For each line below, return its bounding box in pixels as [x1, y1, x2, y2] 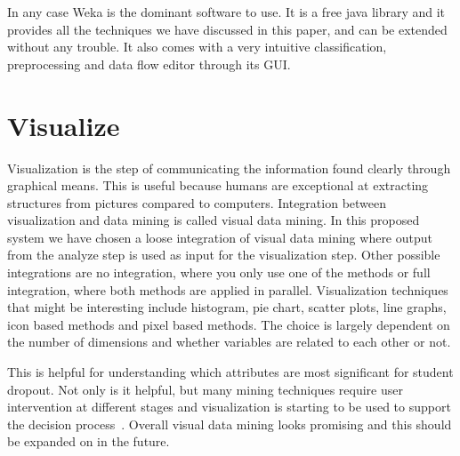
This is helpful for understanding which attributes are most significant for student [7, 363, 454, 381]
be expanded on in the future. [7, 432, 170, 451]
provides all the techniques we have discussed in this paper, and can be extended [7, 20, 448, 38]
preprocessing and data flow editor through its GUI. [7, 54, 291, 73]
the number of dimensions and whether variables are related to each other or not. [7, 332, 451, 351]
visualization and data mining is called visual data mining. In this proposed [7, 211, 420, 229]
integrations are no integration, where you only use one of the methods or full [7, 263, 431, 282]
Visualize [7, 107, 120, 143]
